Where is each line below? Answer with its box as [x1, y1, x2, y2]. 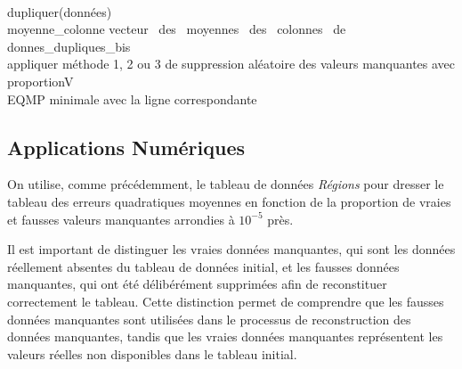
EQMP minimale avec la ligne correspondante [7, 89, 257, 108]
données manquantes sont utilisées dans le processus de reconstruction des [7, 309, 411, 328]
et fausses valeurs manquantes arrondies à [7, 209, 235, 228]
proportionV [7, 71, 74, 90]
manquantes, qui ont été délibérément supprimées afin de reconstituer [7, 275, 387, 293]
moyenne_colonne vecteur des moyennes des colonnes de [7, 20, 346, 38]
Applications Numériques [7, 133, 246, 160]
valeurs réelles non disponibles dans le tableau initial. [7, 344, 297, 363]
